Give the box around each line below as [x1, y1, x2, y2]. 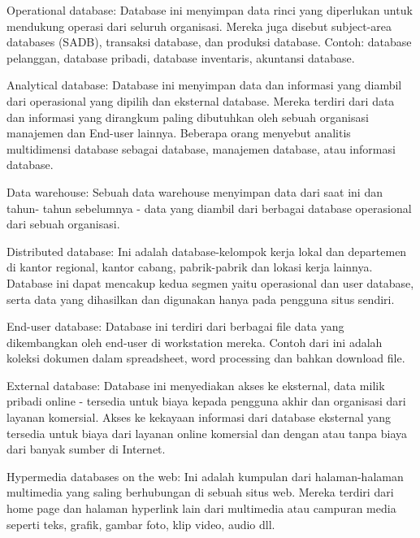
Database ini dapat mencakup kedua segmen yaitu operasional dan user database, [6, 274, 414, 291]
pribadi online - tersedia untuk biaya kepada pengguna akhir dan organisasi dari [6, 393, 406, 410]
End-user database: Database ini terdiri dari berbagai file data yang [6, 318, 344, 335]
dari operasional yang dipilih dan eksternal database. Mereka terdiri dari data [6, 92, 395, 109]
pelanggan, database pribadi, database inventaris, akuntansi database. [6, 49, 355, 66]
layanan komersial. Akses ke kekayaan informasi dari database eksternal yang [6, 409, 392, 426]
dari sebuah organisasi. [6, 215, 120, 232]
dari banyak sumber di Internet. [6, 440, 166, 458]
